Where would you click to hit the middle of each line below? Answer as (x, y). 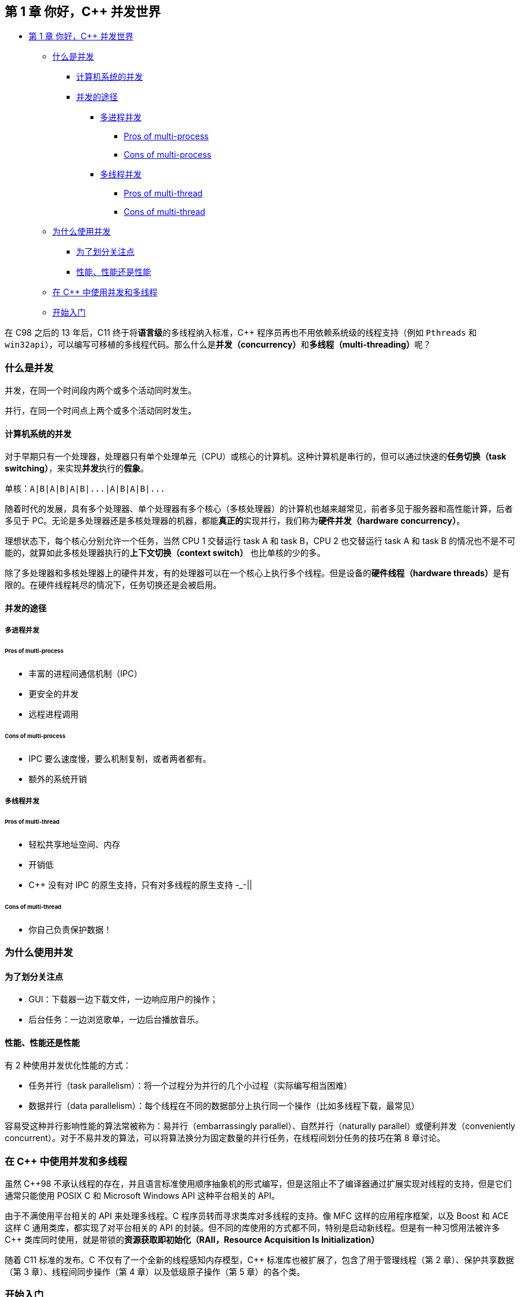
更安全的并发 (54, 694)
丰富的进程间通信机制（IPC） (85, 674)
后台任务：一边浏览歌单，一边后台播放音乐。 (116, 1020)
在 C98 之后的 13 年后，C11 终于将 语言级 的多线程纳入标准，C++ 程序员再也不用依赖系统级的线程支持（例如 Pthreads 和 (241, 333)
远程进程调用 (54, 714)
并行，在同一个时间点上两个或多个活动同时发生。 (101, 411)
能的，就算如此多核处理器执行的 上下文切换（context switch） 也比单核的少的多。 (165, 553)
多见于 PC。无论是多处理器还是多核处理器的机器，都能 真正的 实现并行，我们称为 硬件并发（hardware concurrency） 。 (235, 521)
